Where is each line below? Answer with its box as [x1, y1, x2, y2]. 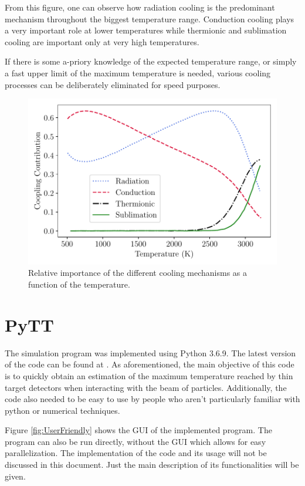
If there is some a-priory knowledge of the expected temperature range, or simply [5, 55, 297, 67]
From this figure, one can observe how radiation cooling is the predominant [5, 1, 275, 13]
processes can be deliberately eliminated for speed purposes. [5, 78, 221, 90]
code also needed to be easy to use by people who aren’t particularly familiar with [5, 393, 300, 405]
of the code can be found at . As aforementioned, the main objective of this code [5, 358, 294, 370]
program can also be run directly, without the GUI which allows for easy [5, 435, 266, 447]
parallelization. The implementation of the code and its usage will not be [5, 447, 267, 459]
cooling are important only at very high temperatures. [5, 35, 199, 48]
